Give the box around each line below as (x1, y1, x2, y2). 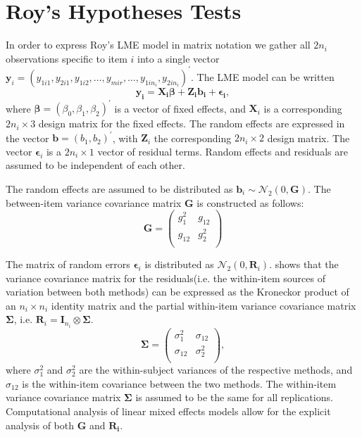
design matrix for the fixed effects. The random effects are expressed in (38, 116, 345, 131)
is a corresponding (263, 101, 342, 115)
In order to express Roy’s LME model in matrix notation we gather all (6, 37, 311, 52)
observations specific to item (6, 51, 127, 65)
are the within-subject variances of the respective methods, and (79, 362, 353, 377)
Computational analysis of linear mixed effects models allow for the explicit (6, 403, 331, 418)
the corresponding (154, 130, 232, 145)
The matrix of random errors (6, 257, 130, 272)
